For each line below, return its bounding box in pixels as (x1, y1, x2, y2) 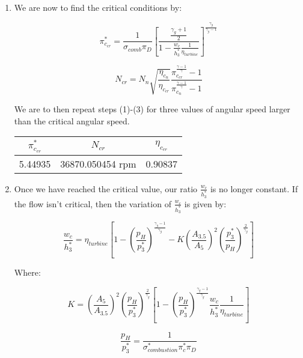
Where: (14, 265, 41, 278)
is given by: (184, 197, 227, 210)
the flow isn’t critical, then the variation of (14, 197, 171, 210)
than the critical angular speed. (14, 114, 130, 127)
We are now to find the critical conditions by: (14, 1, 182, 13)
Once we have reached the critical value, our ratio (14, 182, 198, 195)
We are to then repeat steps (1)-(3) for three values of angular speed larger (14, 102, 290, 115)
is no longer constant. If (210, 182, 298, 195)
